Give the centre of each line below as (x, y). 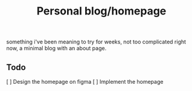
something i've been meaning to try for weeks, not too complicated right (96, 42)
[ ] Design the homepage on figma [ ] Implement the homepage (85, 82)
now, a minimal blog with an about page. (56, 48)
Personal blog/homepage (101, 11)
